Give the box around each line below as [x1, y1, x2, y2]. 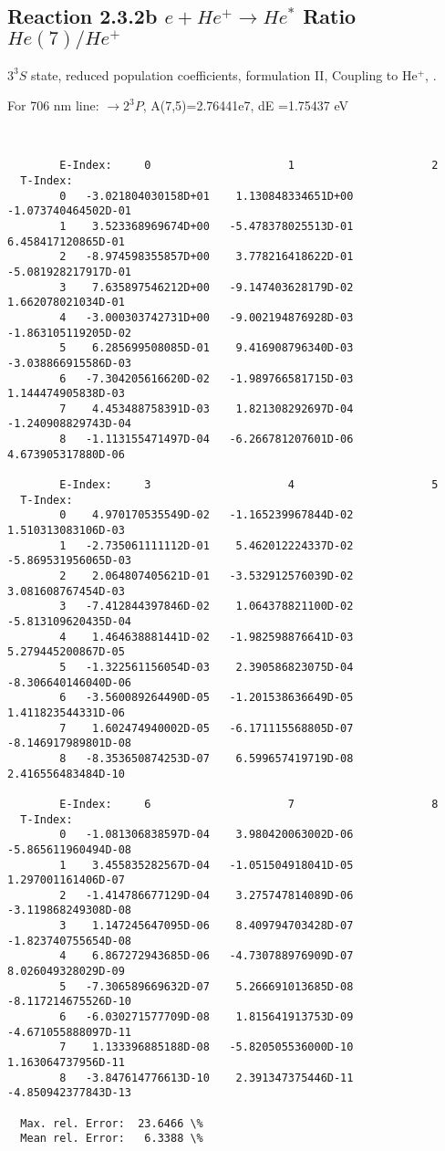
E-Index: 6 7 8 [59, 797, 439, 811]
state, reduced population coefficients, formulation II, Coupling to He [30, 65, 418, 84]
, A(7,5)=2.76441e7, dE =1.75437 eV [142, 96, 349, 115]
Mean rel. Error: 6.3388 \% [20, 1132, 203, 1146]
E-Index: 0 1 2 [59, 159, 439, 173]
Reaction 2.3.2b [7, 2, 158, 30]
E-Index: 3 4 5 [59, 478, 439, 492]
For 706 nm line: [7, 96, 99, 115]
